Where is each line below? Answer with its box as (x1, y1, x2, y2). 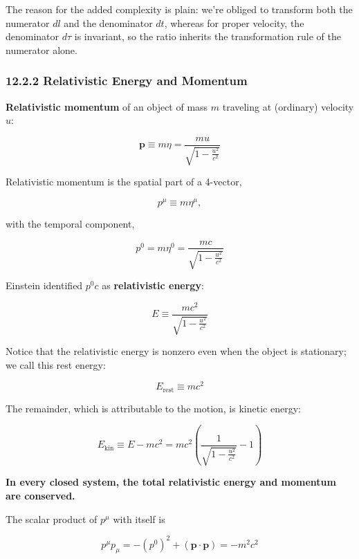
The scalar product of (6, 511, 98, 526)
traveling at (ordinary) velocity (222, 99, 354, 113)
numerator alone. (6, 42, 77, 57)
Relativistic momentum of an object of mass (6, 99, 208, 113)
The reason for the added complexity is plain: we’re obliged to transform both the (6, 2, 353, 16)
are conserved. (6, 488, 75, 503)
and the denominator (64, 15, 153, 30)
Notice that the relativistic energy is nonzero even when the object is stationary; (6, 344, 347, 358)
